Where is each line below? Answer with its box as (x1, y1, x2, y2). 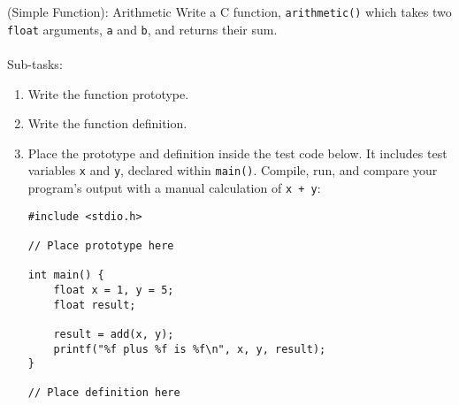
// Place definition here (27, 386, 180, 400)
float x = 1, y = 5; (53, 283, 174, 296)
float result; (53, 298, 136, 311)
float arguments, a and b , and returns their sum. (7, 19, 278, 38)
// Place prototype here (27, 239, 174, 252)
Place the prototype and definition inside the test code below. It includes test (27, 143, 448, 162)
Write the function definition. (27, 114, 187, 133)
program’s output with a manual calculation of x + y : (27, 178, 321, 196)
